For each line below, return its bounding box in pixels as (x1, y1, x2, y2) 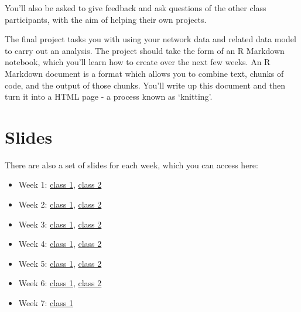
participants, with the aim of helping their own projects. (5, 13, 207, 25)
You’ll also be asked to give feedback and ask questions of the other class (5, 2, 266, 13)
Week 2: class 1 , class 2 (18, 198, 102, 211)
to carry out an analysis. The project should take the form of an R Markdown (5, 44, 285, 56)
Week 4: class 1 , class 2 (18, 238, 102, 250)
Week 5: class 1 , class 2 (18, 257, 102, 269)
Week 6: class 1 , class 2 (18, 277, 102, 289)
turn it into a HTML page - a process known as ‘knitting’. (5, 90, 213, 103)
